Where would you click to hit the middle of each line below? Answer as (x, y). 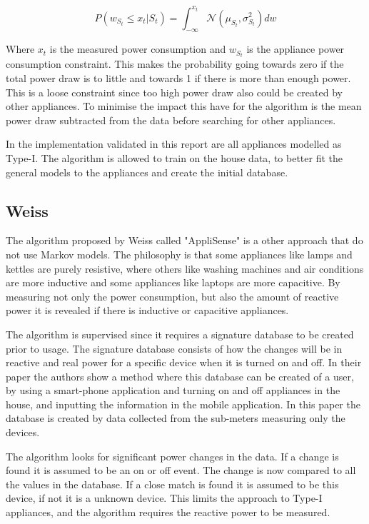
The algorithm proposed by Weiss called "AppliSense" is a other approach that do (184, 240)
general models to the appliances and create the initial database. (147, 172)
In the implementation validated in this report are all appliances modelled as (174, 144)
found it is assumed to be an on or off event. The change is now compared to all (181, 470)
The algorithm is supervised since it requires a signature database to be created (180, 334)
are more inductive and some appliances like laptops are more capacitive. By (173, 282)
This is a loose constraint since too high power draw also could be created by (174, 92)
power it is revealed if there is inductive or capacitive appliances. (147, 310)
